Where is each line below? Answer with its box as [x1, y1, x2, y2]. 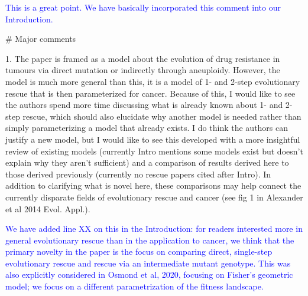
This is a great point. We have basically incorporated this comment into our [5, 1, 281, 13]
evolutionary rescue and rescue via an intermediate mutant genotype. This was [5, 256, 291, 269]
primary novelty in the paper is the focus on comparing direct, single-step [5, 245, 273, 258]
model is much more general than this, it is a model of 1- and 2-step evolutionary [5, 75, 300, 87]
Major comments [15, 32, 76, 45]
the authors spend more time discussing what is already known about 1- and [5, 98, 283, 111]
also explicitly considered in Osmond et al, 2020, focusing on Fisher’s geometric [5, 268, 293, 281]
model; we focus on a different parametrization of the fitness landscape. [5, 280, 264, 292]
